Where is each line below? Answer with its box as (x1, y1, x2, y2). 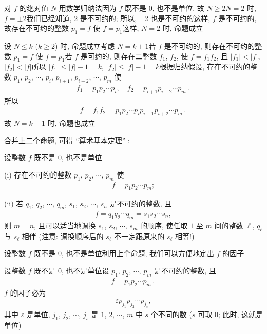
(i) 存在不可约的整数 (4, 169, 72, 180)
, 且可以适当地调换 (34, 220, 96, 231)
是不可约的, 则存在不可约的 (164, 40, 255, 51)
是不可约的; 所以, (80, 12, 137, 23)
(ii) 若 (4, 198, 24, 209)
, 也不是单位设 (61, 265, 109, 276)
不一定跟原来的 (114, 230, 165, 241)
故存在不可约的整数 (4, 23, 69, 33)
